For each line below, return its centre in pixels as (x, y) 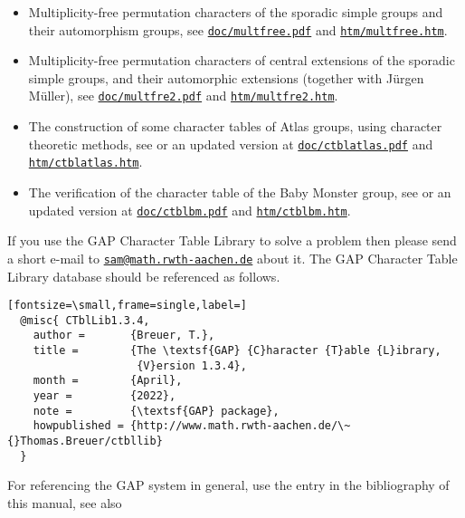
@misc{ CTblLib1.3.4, (85, 320)
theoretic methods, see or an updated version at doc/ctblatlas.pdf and (231, 144)
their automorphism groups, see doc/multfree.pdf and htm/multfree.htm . (238, 29)
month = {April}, (108, 381)
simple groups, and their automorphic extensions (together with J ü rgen (226, 77)
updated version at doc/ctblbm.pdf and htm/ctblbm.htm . (190, 210)
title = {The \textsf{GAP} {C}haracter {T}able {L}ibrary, (237, 351)
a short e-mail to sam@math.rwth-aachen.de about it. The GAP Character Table (232, 258)
